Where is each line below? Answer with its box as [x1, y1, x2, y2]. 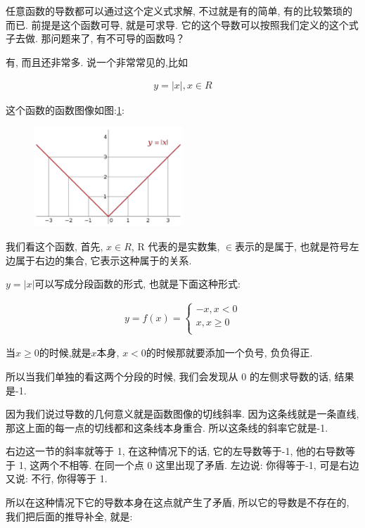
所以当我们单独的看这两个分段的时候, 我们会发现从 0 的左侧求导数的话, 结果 [6, 368, 354, 383]
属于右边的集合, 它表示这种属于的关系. [15, 252, 192, 267]
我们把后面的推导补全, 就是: [6, 508, 133, 523]
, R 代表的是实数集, [131, 238, 220, 253]
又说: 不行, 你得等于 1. [6, 471, 108, 486]
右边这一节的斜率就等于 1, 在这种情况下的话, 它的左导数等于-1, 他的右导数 [6, 444, 345, 458]
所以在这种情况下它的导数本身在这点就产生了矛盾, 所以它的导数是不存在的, [6, 495, 350, 510]
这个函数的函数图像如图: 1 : [6, 103, 124, 117]
